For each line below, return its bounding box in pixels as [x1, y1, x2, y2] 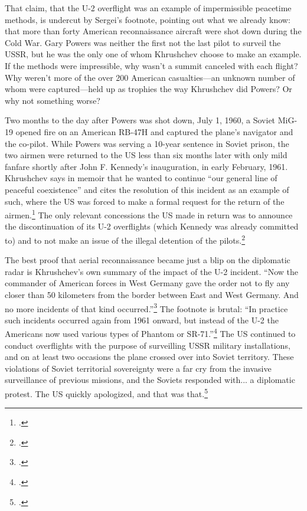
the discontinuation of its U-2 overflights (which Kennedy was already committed [5, 220, 299, 232]
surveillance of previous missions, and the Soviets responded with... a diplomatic [5, 374, 295, 386]
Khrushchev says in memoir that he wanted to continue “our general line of [5, 172, 277, 184]
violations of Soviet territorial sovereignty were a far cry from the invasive [5, 362, 272, 374]
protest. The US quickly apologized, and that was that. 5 [5, 386, 208, 399]
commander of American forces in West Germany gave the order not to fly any [5, 277, 290, 289]
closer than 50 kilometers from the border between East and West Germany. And [5, 288, 299, 300]
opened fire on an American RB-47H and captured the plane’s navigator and [15, 125, 293, 137]
